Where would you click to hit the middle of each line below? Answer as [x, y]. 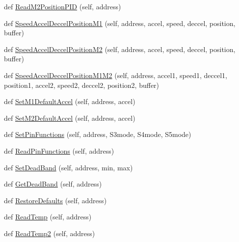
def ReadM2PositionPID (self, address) [63, 6]
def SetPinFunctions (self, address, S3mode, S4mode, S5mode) [98, 134]
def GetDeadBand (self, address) [53, 184]
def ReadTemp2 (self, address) [50, 233]
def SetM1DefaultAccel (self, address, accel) [70, 101]
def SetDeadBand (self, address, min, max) [68, 167]
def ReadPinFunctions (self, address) [59, 150]
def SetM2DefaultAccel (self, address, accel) [70, 118]
